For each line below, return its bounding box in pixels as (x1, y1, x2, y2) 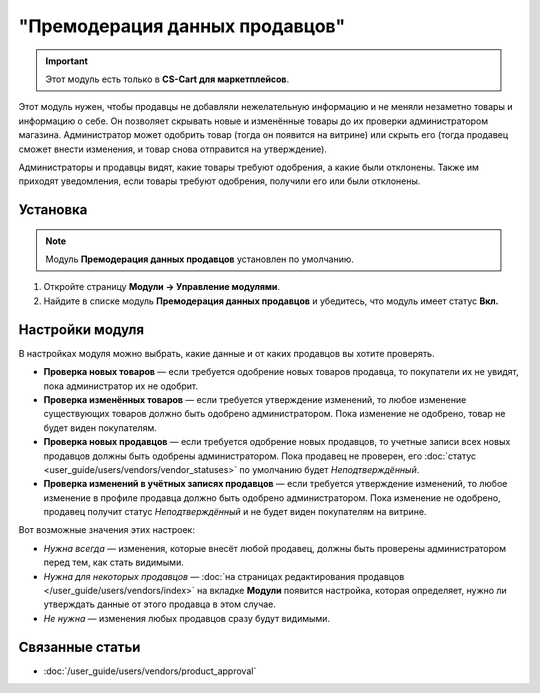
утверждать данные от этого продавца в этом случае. (43, 598, 277, 610)
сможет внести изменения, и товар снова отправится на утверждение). (18, 143, 327, 155)
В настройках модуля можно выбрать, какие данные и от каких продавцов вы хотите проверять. (18, 347, 435, 359)
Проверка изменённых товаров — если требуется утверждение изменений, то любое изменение (43, 393, 467, 405)
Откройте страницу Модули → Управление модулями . (43, 281, 280, 293)
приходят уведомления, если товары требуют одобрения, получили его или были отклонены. (18, 175, 421, 187)
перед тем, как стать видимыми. (43, 556, 184, 569)
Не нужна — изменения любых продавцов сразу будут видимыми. (43, 612, 330, 624)
